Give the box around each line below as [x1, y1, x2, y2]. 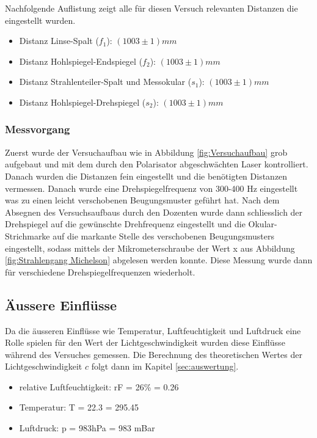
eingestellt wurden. [5, 13, 76, 26]
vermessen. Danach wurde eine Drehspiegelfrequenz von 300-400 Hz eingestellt [5, 181, 298, 194]
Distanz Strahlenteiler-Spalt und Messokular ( [19, 75, 192, 88]
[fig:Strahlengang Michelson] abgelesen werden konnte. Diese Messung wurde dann [5, 254, 313, 266]
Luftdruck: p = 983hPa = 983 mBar [19, 422, 155, 434]
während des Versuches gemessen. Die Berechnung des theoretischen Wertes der [5, 348, 302, 360]
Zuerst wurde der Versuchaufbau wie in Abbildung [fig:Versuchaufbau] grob [5, 145, 288, 158]
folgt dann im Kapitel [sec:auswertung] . [91, 360, 239, 373]
